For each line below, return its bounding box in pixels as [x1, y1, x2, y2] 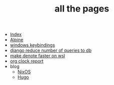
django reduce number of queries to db [10, 47, 92, 53]
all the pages [54, 3, 109, 15]
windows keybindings [10, 42, 55, 48]
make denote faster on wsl [10, 53, 65, 59]
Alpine [10, 37, 24, 43]
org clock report [10, 58, 44, 64]
